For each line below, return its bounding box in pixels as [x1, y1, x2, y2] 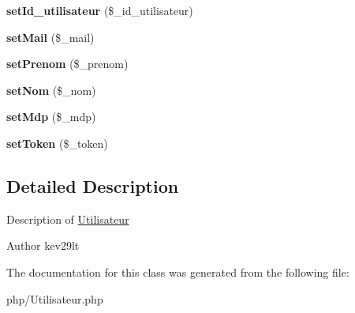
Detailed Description [6, 173, 179, 198]
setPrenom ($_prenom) [6, 55, 129, 72]
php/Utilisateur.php [6, 290, 103, 307]
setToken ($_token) [6, 134, 108, 151]
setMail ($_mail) [6, 28, 95, 45]
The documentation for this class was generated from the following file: [6, 263, 349, 280]
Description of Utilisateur [6, 210, 129, 227]
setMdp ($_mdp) [6, 108, 96, 125]
